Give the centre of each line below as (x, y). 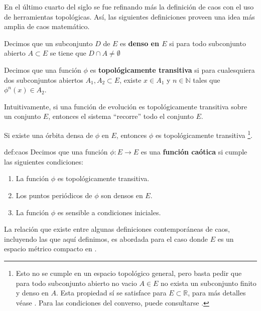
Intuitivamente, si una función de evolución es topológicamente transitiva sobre (126, 106)
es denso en (140, 43)
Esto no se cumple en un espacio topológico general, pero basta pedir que (129, 273)
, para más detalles (217, 293)
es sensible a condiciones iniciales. (109, 212)
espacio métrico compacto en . (50, 249)
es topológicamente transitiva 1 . (204, 134)
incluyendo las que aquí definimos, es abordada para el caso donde (106, 239)
